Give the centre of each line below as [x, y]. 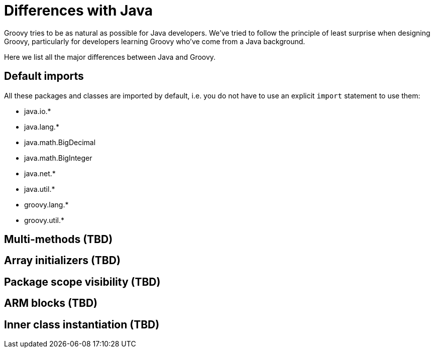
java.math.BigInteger [58, 158]
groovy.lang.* [46, 204]
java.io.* [38, 111]
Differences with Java [78, 11]
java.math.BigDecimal [60, 142]
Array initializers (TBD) [62, 261]
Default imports [44, 76]
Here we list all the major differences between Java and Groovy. [110, 57]
